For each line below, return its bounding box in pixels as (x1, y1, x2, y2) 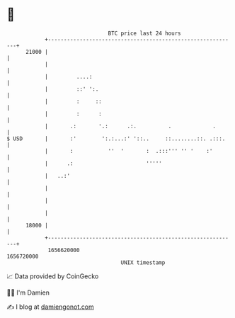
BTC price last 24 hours (108, 30, 181, 37)
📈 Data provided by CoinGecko (6, 272, 99, 280)
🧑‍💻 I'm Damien (6, 288, 50, 297)
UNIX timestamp (120, 259, 166, 266)
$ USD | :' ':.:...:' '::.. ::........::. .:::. (6, 135, 226, 142)
